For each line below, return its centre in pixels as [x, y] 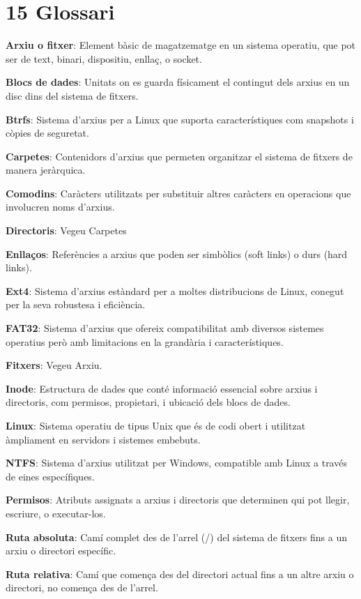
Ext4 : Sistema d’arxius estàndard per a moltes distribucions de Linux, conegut [175, 290]
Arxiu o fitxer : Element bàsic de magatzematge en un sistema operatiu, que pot [181, 45]
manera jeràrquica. [46, 170]
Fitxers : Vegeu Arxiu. [54, 365]
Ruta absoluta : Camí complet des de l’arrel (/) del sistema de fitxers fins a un [176, 537]
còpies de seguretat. [47, 133]
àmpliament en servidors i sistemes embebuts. [103, 439]
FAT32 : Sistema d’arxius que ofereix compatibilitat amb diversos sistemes [165, 328]
